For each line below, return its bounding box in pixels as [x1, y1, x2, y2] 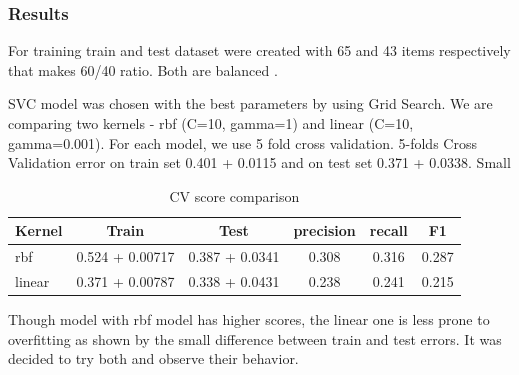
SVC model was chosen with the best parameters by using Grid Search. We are [8, 93, 493, 114]
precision [293, 220, 356, 241]
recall [369, 220, 408, 241]
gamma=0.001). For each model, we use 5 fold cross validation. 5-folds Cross [8, 132, 477, 153]
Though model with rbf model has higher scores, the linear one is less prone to [8, 309, 490, 330]
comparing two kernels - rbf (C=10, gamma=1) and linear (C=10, [8, 113, 414, 133]
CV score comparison [169, 185, 300, 206]
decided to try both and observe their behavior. [8, 348, 299, 369]
